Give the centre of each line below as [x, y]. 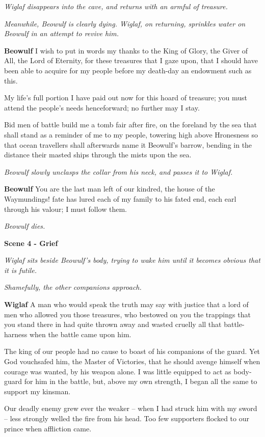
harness [16, 334]
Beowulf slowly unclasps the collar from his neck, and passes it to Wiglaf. [118, 171]
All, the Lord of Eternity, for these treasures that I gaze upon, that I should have [131, 60]
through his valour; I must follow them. [65, 209]
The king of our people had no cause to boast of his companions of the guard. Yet [132, 351]
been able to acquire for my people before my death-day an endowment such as [128, 70]
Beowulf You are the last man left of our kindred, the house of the [110, 189]
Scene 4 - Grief [31, 243]
